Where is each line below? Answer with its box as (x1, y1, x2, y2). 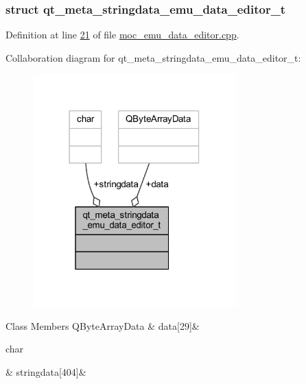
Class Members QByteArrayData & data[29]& (5, 318, 200, 333)
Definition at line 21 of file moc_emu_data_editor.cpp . (5, 27, 239, 42)
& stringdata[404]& (5, 365, 86, 379)
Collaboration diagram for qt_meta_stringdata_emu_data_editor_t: (5, 50, 301, 64)
